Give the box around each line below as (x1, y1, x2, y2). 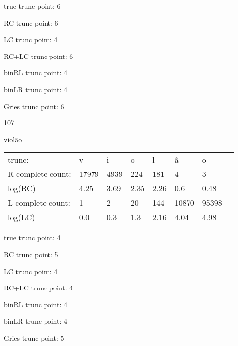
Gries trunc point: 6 (4, 101, 64, 111)
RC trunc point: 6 (4, 17, 58, 28)
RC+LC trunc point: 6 (4, 51, 73, 61)
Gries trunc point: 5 (4, 332, 64, 343)
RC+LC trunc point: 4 (4, 283, 73, 293)
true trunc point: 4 (4, 232, 61, 243)
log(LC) (8, 211, 35, 223)
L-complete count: (8, 197, 70, 209)
